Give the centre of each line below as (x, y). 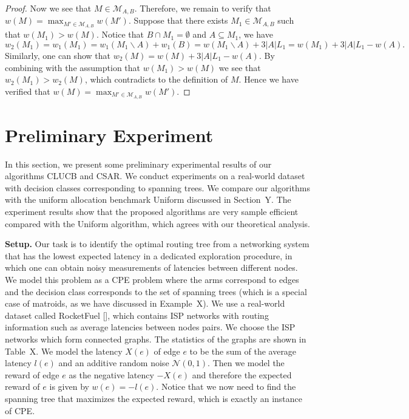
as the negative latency (111, 374)
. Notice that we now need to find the (226, 387)
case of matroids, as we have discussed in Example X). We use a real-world (145, 303)
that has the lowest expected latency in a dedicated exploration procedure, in (149, 255)
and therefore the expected (242, 374)
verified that (28, 91)
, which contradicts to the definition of (156, 79)
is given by (69, 387)
